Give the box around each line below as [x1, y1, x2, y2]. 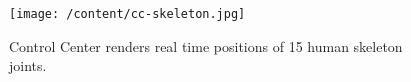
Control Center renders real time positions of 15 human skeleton [9, 35, 403, 56]
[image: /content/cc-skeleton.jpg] [9, 7, 246, 21]
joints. [9, 55, 47, 76]
